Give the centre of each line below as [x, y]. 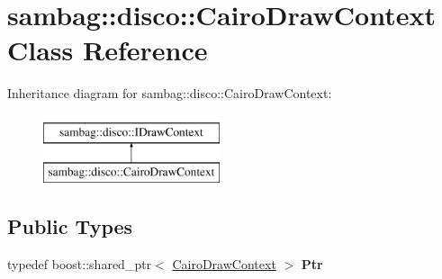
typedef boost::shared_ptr [80, 264]
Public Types [70, 226]
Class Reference [108, 50]
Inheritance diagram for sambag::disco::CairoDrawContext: [170, 93]
